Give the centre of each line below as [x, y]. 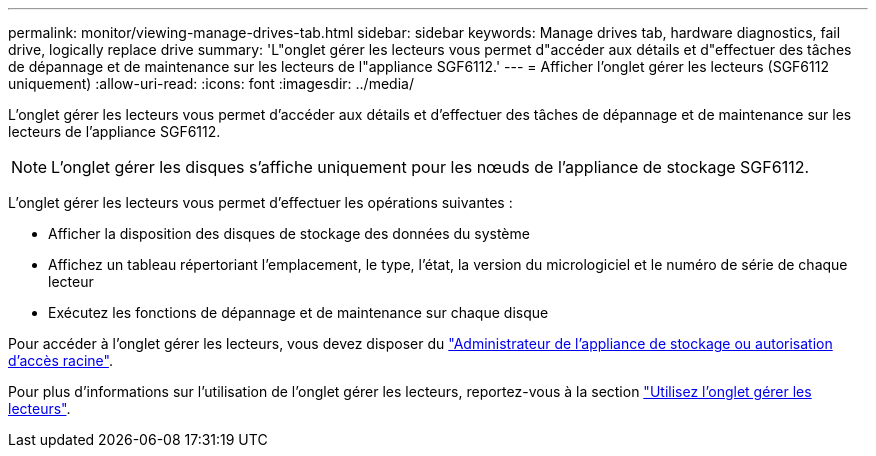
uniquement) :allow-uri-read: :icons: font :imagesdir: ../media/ [211, 83]
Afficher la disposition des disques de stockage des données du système [289, 233]
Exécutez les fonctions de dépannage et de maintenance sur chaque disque [298, 312]
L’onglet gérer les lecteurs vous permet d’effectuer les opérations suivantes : [260, 202]
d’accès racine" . [60, 360]
